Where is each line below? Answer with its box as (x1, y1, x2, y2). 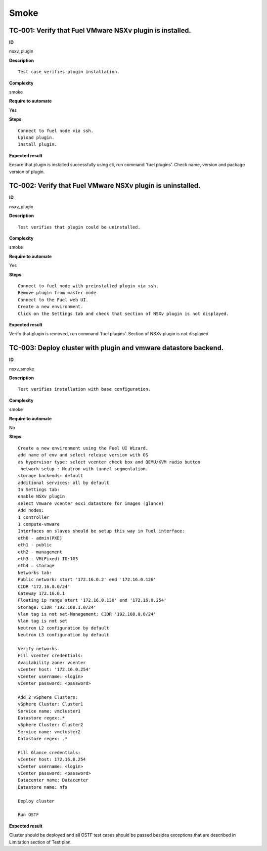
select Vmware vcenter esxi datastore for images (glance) (18, 500, 164, 506)
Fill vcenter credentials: (18, 653, 84, 659)
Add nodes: (18, 507, 44, 513)
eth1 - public (18, 542, 52, 548)
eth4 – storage (18, 563, 55, 569)
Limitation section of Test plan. (9, 839, 72, 845)
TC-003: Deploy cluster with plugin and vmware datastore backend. (9, 344, 224, 352)
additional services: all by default (18, 480, 110, 486)
